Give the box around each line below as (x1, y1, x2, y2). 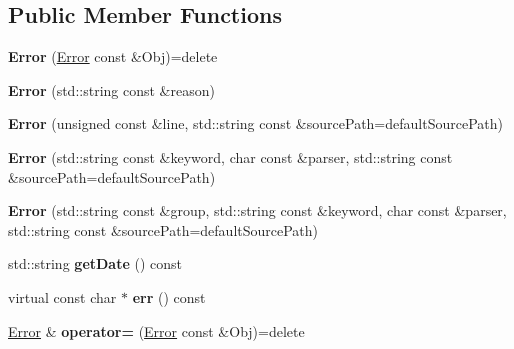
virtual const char (8, 286, 117, 307)
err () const (132, 286, 206, 307)
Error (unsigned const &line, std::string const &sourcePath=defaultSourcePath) (8, 113, 503, 134)
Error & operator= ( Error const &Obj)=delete (8, 320, 305, 341)
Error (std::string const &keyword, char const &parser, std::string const (8, 146, 453, 167)
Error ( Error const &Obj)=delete (8, 46, 218, 67)
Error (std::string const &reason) (8, 79, 215, 100)
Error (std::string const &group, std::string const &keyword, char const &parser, (8, 200, 507, 221)
